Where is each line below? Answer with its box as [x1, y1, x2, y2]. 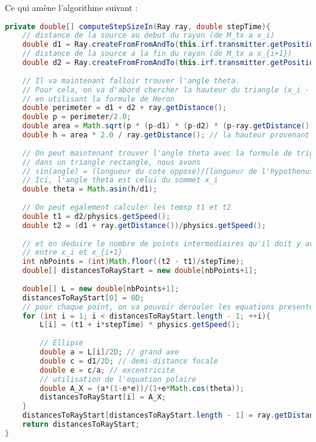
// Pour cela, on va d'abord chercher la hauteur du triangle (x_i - [22, 85, 310, 94]
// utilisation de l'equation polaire [39, 375, 196, 384]
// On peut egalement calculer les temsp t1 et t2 [22, 203, 232, 212]
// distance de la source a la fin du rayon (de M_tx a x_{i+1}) [22, 49, 292, 58]
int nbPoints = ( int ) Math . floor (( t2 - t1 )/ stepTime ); [22, 257, 244, 266]
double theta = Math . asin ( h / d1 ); [22, 185, 157, 194]
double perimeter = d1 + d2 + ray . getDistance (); [22, 103, 227, 112]
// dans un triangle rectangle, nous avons [22, 157, 201, 167]
